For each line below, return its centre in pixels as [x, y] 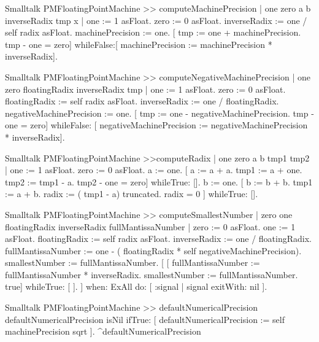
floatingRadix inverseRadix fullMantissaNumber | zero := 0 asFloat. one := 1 [150, 226]
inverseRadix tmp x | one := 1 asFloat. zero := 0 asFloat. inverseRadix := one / [156, 20]
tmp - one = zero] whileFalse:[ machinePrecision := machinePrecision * [139, 44]
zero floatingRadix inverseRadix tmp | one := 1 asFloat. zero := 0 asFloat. [145, 89]
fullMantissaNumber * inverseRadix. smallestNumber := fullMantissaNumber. [152, 274]
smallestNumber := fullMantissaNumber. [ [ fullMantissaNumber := [133, 262]
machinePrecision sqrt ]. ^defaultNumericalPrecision [103, 331]
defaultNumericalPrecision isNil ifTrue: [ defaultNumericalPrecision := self [145, 319]
